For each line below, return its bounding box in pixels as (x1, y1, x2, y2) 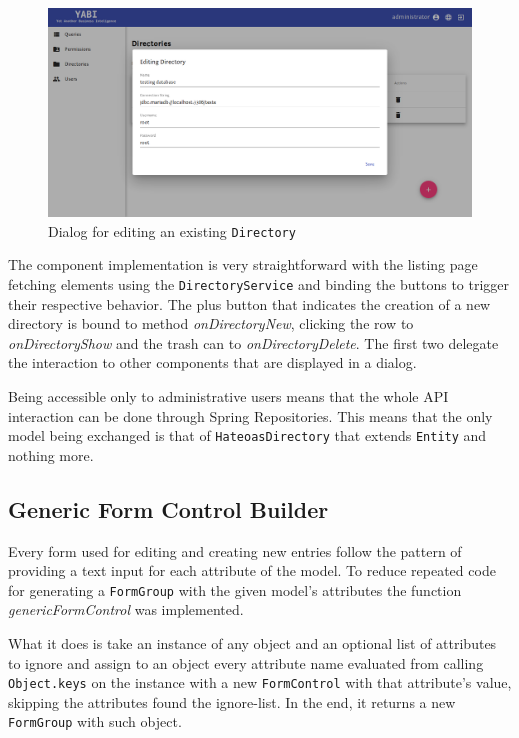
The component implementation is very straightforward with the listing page (8, 254, 478, 275)
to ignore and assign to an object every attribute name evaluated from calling (8, 652, 484, 673)
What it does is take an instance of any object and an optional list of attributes (8, 633, 497, 654)
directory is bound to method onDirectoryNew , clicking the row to (8, 313, 414, 334)
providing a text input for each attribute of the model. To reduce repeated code (8, 560, 496, 581)
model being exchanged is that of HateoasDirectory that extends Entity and (8, 425, 487, 446)
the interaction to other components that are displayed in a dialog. (8, 352, 417, 373)
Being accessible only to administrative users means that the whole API (8, 385, 449, 406)
